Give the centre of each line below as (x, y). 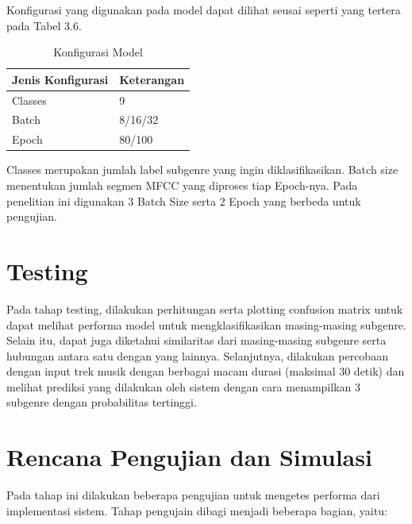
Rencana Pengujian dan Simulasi (189, 457)
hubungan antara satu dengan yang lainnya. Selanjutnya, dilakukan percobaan (197, 355)
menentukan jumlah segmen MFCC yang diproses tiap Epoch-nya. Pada (182, 185)
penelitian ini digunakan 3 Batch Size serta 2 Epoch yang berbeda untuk (184, 200)
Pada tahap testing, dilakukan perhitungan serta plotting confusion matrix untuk (205, 308)
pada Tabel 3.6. (44, 25)
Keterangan (152, 79)
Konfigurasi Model (98, 52)
